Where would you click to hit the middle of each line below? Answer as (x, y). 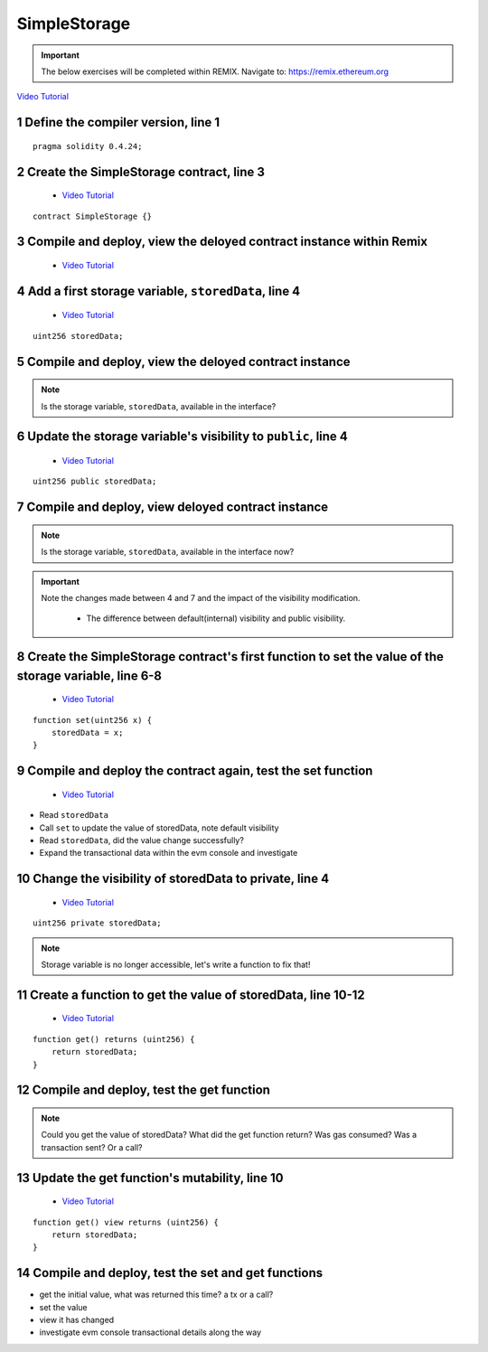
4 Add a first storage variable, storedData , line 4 (159, 291)
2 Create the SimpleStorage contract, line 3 (141, 172)
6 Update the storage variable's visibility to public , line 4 (182, 437)
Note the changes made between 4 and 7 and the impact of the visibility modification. (201, 597)
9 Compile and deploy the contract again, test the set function (195, 771)
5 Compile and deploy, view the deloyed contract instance (184, 361)
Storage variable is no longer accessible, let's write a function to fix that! (176, 965)
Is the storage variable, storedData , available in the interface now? (168, 552)
